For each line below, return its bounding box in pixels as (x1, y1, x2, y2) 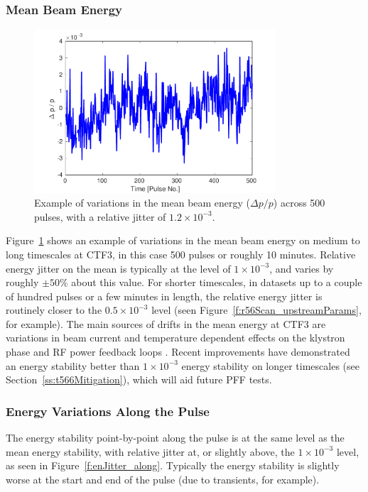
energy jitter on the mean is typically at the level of (6, 261, 231, 275)
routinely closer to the (6, 302, 102, 317)
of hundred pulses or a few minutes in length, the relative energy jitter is (6, 288, 323, 303)
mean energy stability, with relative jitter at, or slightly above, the (6, 444, 295, 459)
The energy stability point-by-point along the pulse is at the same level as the (6, 430, 345, 445)
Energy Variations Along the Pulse (6, 402, 210, 420)
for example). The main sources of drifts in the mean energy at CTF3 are (6, 316, 326, 331)
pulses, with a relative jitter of (34, 209, 166, 224)
